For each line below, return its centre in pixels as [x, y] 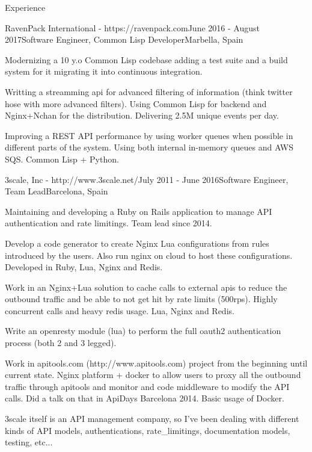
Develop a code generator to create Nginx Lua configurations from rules [137, 243]
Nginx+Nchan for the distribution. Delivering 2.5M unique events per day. [142, 115]
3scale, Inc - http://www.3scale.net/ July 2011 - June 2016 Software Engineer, [147, 179]
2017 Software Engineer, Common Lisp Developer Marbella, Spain [124, 39]
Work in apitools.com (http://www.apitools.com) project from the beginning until [156, 363]
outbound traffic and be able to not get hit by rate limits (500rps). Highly [141, 299]
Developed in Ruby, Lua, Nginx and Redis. [84, 267]
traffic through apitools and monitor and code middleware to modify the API [147, 386]
